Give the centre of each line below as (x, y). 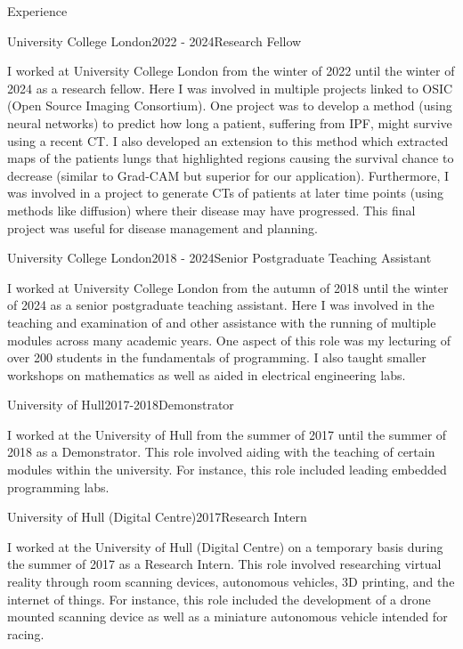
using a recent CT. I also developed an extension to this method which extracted (228, 140)
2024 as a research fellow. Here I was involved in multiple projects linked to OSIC (230, 88)
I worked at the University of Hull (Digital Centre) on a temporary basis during (225, 546)
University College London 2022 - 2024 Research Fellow (154, 41)
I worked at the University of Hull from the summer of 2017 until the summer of (227, 434)
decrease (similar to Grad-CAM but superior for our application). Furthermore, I (228, 175)
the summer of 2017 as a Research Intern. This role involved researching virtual (224, 564)
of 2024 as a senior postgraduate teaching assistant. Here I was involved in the (221, 305)
